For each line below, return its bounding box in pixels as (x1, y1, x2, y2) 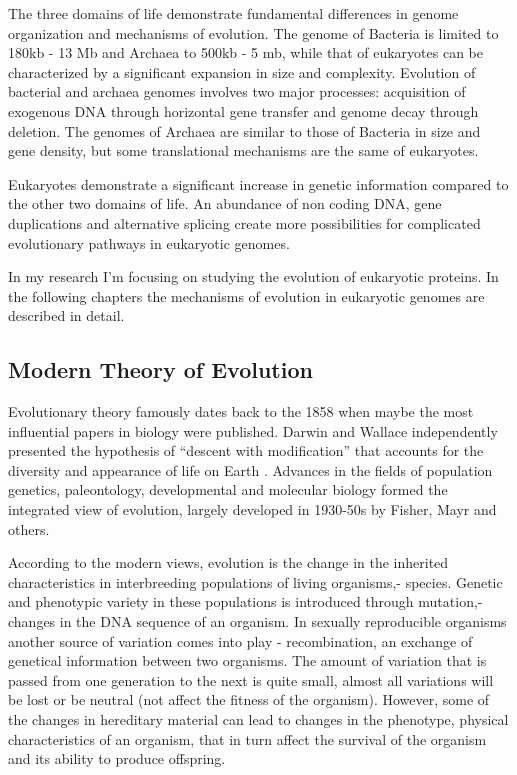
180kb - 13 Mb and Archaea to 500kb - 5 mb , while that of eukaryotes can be (8, 42, 483, 63)
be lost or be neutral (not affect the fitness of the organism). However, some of (8, 689, 490, 710)
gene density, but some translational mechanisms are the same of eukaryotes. (8, 140, 479, 161)
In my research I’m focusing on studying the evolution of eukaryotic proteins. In (8, 266, 499, 287)
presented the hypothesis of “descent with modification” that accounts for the (8, 440, 484, 461)
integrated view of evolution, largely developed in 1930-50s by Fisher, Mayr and (8, 499, 497, 520)
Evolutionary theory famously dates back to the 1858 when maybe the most (8, 401, 474, 422)
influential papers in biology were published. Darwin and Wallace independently (8, 420, 498, 441)
